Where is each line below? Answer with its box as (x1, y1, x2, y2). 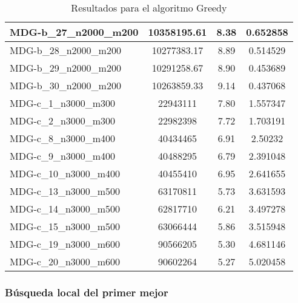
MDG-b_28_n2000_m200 (10, 43, 121, 57)
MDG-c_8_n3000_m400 (10, 131, 116, 145)
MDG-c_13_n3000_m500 (10, 184, 121, 198)
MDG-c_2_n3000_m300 (10, 114, 116, 128)
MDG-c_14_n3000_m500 (10, 202, 121, 216)
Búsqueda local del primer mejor (5, 284, 168, 299)
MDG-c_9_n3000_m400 (10, 149, 116, 163)
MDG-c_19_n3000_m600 (10, 237, 121, 251)
